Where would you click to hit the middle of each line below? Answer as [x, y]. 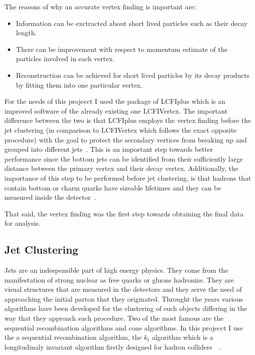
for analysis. [23, 223]
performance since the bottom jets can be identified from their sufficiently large [124, 158]
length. [26, 33]
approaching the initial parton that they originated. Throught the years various [124, 298]
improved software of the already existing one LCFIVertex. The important [116, 110]
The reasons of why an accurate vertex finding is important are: [100, 6]
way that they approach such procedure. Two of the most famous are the [114, 318]
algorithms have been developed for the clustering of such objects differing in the [126, 308]
